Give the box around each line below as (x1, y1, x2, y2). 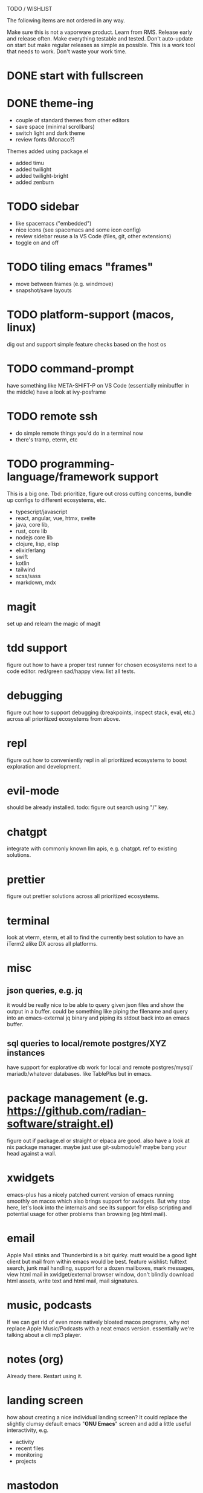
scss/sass (15, 572, 41, 579)
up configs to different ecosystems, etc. (7, 496, 106, 504)
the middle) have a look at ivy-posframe (7, 388, 106, 395)
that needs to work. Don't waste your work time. (7, 48, 127, 55)
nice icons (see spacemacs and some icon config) (15, 226, 141, 233)
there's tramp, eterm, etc (15, 435, 78, 443)
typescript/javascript (15, 508, 68, 515)
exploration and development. (7, 763, 82, 770)
